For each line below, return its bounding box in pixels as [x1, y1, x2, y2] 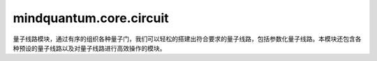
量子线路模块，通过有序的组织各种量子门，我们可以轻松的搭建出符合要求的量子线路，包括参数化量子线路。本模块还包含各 [13, 35, 362, 43]
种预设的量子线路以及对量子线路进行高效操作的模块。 [13, 44, 166, 52]
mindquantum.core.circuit [13, 10, 169, 26]
